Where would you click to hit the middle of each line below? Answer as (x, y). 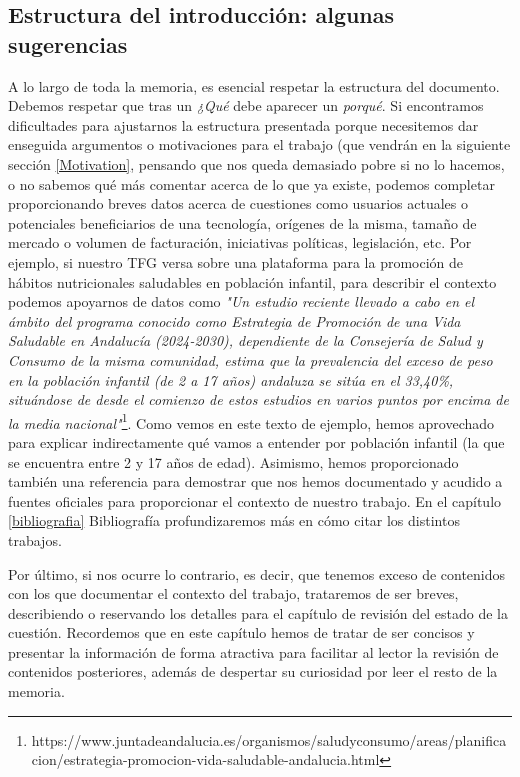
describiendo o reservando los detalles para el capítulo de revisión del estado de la (258, 612)
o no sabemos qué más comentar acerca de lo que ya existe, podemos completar (251, 183)
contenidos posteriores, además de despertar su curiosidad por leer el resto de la (253, 671)
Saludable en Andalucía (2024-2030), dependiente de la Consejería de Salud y (245, 340)
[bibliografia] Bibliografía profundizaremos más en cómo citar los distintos (234, 520)
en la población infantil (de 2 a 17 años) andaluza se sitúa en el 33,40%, (231, 379)
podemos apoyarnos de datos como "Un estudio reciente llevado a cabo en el (241, 301)
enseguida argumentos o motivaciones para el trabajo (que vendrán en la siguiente (259, 144)
